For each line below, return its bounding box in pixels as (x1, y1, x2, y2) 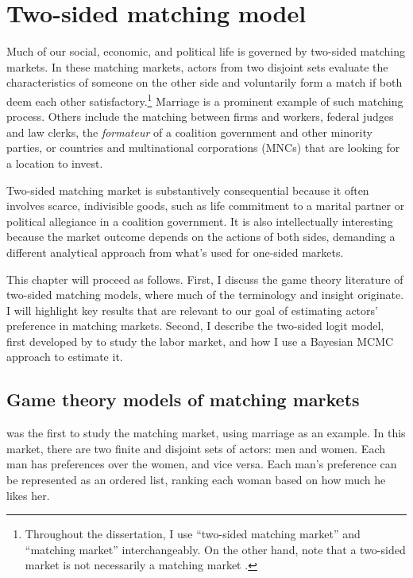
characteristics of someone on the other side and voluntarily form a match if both (6, 74, 403, 91)
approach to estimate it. (6, 348, 123, 365)
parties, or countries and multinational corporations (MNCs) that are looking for (6, 139, 400, 156)
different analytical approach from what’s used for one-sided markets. (6, 243, 344, 260)
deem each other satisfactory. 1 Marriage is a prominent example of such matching (6, 90, 403, 109)
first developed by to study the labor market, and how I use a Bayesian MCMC (6, 332, 394, 349)
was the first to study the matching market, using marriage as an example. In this (6, 425, 406, 441)
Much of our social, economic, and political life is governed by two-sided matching (6, 43, 405, 60)
